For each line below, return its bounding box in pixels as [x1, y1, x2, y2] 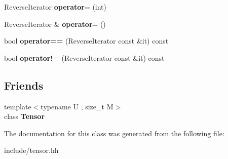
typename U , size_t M [41, 101, 113, 111]
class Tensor [4, 111, 45, 122]
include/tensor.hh [4, 145, 59, 155]
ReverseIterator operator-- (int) [4, 2, 107, 12]
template [4, 101, 31, 111]
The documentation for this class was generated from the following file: [4, 128, 224, 138]
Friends [4, 77, 44, 93]
